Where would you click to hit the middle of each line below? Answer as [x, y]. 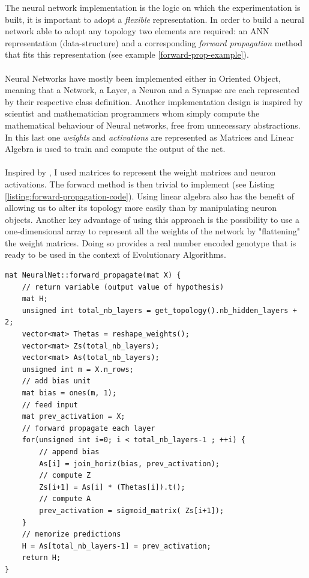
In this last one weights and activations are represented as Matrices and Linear [149, 137]
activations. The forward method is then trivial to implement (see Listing [140, 184]
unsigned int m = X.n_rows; [78, 369]
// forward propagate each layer [88, 428]
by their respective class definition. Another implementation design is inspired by [154, 101]
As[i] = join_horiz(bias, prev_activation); [129, 464]
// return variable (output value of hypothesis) [123, 287]
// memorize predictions [71, 534]
